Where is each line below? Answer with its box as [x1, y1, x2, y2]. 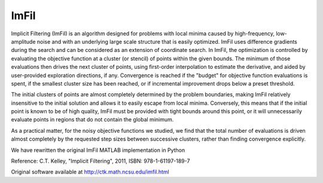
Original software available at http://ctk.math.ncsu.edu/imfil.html [11, 168, 170, 176]
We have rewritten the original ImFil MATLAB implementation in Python [11, 147, 185, 154]
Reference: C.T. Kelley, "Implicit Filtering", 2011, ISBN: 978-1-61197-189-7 [11, 157, 190, 164]
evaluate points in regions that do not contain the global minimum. [11, 116, 174, 123]
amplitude [11, 38, 36, 45]
